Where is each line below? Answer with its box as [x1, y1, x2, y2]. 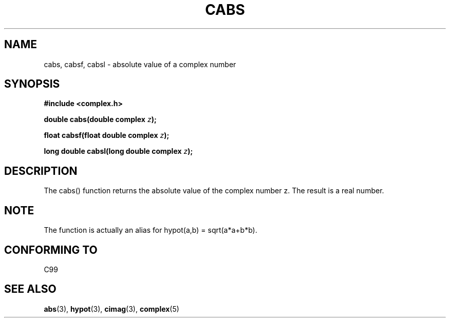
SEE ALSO [4, 283, 57, 296]
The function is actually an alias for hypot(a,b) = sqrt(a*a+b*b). [44, 226, 257, 235]
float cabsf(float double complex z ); [44, 131, 170, 140]
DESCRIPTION [4, 164, 78, 177]
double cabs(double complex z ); [44, 115, 157, 124]
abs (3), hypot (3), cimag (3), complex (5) [44, 304, 179, 313]
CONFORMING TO [4, 243, 98, 256]
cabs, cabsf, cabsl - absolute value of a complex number [44, 59, 236, 69]
